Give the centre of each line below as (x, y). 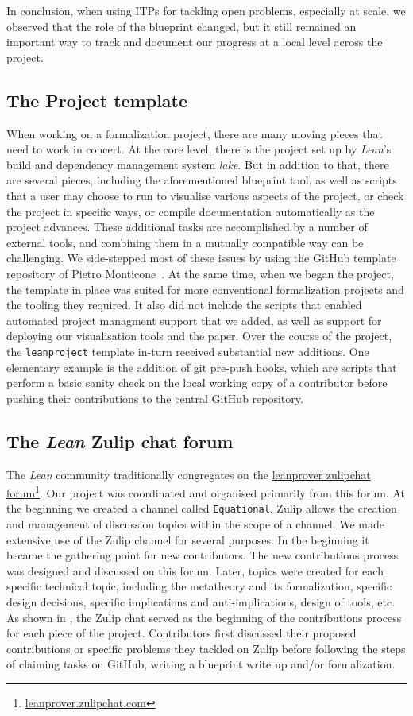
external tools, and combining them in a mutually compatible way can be (185, 242)
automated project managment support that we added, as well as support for (194, 320)
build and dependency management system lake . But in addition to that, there (198, 164)
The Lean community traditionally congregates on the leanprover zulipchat (189, 474)
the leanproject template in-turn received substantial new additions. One (188, 351)
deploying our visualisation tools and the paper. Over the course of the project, (199, 336)
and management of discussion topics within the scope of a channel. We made (195, 524)
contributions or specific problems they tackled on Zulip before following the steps (206, 648)
